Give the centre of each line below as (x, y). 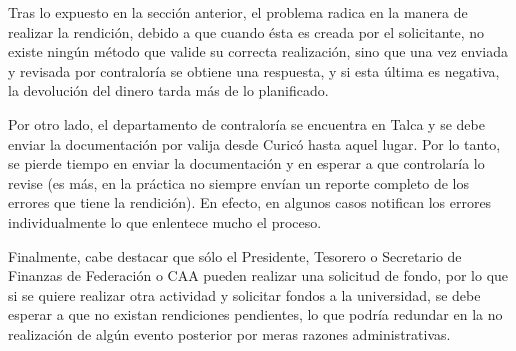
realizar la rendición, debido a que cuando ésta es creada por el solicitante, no (246, 31)
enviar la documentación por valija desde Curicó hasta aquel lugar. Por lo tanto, (254, 143)
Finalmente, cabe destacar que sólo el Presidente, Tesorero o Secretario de (235, 255)
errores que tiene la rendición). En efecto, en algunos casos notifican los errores (250, 202)
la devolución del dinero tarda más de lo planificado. (168, 90)
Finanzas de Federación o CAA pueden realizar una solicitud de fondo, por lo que (258, 275)
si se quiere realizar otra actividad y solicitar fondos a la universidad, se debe (244, 294)
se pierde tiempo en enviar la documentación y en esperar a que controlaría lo (246, 163)
